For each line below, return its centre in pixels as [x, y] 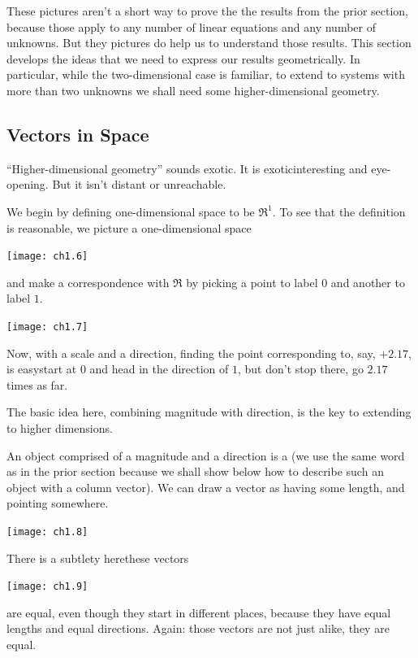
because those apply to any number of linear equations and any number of [191, 26]
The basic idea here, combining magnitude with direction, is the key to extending [209, 412]
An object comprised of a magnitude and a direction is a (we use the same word [206, 455]
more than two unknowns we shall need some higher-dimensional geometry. [193, 90]
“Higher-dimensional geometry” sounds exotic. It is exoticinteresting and [187, 168]
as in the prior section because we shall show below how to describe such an [195, 471]
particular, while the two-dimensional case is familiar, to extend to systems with [206, 74]
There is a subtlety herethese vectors [98, 558]
